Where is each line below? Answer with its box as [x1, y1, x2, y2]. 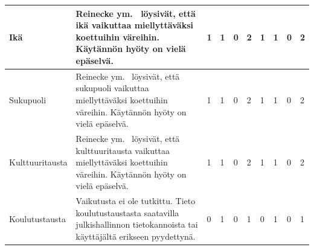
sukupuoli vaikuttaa [75, 82, 149, 94]
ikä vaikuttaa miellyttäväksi [75, 19, 193, 31]
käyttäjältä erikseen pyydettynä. [75, 229, 196, 242]
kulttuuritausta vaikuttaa [75, 144, 170, 156]
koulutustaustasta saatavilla [75, 206, 179, 219]
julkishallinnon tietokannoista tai [75, 218, 198, 231]
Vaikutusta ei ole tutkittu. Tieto [75, 194, 196, 207]
